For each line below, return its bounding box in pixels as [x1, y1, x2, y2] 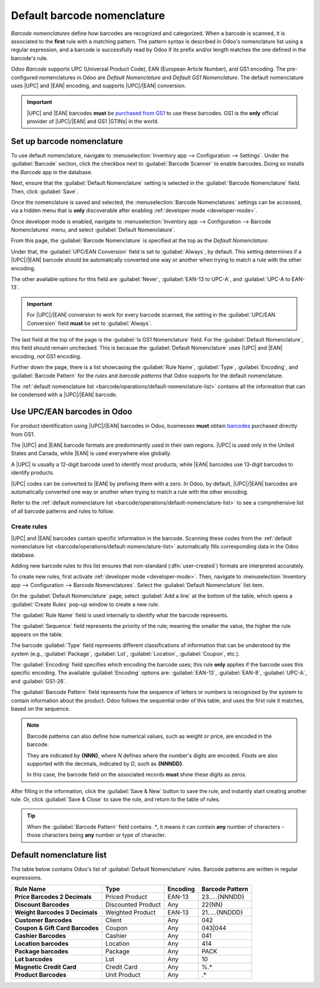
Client [105, 916, 122, 924]
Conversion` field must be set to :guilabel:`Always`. [27, 320, 152, 327]
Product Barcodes [14, 970, 66, 978]
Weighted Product [105, 908, 156, 916]
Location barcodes [14, 939, 69, 948]
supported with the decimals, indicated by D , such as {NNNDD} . [27, 760, 184, 767]
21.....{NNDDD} [201, 908, 244, 916]
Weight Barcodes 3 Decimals [14, 908, 98, 916]
